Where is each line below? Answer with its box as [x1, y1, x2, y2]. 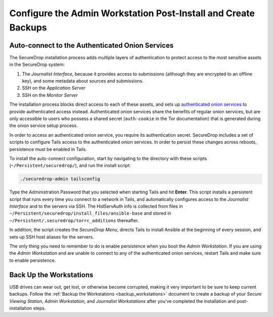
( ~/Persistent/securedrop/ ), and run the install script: [9, 163, 131, 169]
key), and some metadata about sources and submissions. [22, 78, 144, 84]
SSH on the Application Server [22, 85, 86, 91]
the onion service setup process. [9, 123, 78, 129]
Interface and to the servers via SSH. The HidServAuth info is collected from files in [9, 203, 183, 210]
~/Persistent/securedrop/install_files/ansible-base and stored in [9, 210, 171, 216]
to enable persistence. [9, 257, 56, 263]
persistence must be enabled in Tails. [9, 146, 87, 152]
